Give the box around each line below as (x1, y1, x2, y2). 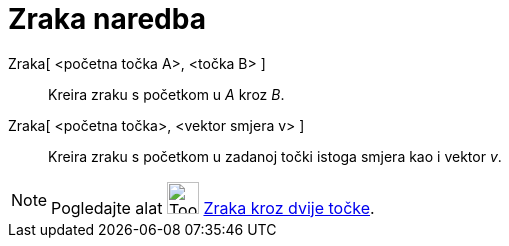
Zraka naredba (8, 2, 206, 36)
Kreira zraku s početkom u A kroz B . (48, 85, 285, 103)
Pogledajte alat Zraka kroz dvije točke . (51, 197, 375, 218)
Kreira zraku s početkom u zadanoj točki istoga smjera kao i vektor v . (48, 147, 502, 165)
